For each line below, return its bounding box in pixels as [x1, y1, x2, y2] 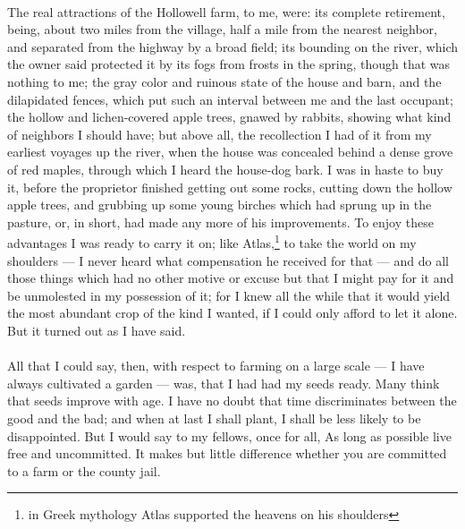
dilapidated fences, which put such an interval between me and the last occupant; [7, 90, 453, 108]
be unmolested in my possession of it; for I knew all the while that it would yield [7, 286, 451, 304]
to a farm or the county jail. [7, 461, 161, 480]
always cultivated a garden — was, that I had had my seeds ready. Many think [7, 373, 440, 392]
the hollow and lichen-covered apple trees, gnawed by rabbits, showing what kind [7, 107, 452, 126]
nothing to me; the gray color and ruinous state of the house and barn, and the [7, 72, 442, 90]
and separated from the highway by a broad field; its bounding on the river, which [7, 37, 459, 55]
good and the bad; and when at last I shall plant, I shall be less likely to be [7, 408, 421, 427]
